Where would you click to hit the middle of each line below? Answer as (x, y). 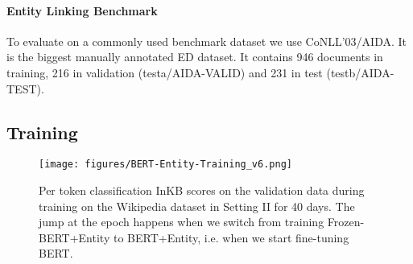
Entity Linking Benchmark (82, 10)
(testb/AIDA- (360, 72)
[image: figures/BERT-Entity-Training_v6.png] (165, 165)
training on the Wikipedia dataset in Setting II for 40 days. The (197, 206)
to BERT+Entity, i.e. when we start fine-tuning (231, 237)
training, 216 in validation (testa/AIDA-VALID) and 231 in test (165, 72)
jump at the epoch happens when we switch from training (182, 222)
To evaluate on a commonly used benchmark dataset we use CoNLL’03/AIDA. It (207, 41)
